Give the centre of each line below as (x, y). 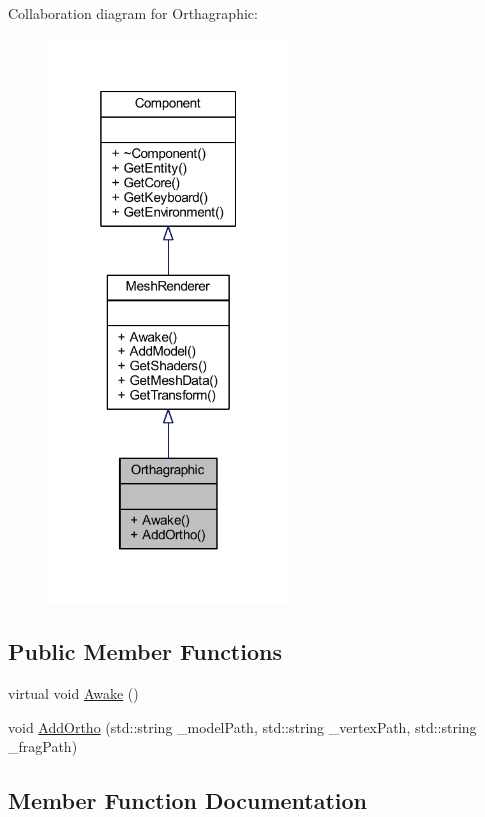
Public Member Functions (145, 651)
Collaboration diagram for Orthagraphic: (133, 13)
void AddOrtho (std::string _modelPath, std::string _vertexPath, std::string (242, 726)
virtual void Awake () (73, 693)
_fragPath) (43, 746)
